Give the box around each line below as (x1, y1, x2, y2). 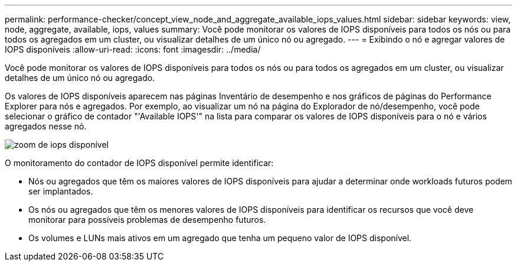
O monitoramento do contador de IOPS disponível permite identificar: (5, 158, 274, 168)
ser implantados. (28, 186, 93, 196)
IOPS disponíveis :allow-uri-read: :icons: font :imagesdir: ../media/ (5, 44, 261, 54)
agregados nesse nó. (5, 121, 87, 131)
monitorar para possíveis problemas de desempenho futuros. (28, 215, 266, 225)
